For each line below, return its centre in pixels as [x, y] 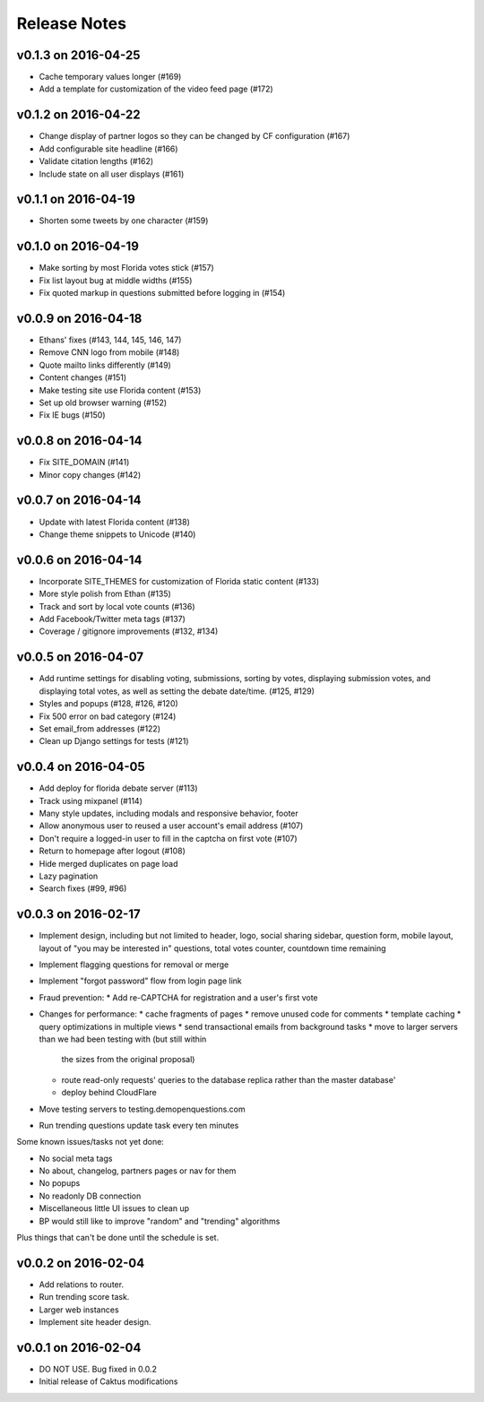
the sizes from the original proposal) [128, 1060]
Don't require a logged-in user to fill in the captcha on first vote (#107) [168, 838]
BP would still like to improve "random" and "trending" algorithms [160, 1221]
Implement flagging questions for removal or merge [134, 965]
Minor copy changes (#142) [90, 474]
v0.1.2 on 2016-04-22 [78, 115]
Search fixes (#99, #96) [83, 888]
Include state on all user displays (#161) [112, 174]
